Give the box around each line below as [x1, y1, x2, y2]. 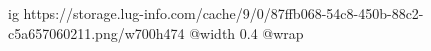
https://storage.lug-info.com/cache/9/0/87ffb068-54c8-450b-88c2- [23, 3, 424, 23]
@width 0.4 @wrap [189, 22, 304, 43]
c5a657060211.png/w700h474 [8, 22, 185, 43]
